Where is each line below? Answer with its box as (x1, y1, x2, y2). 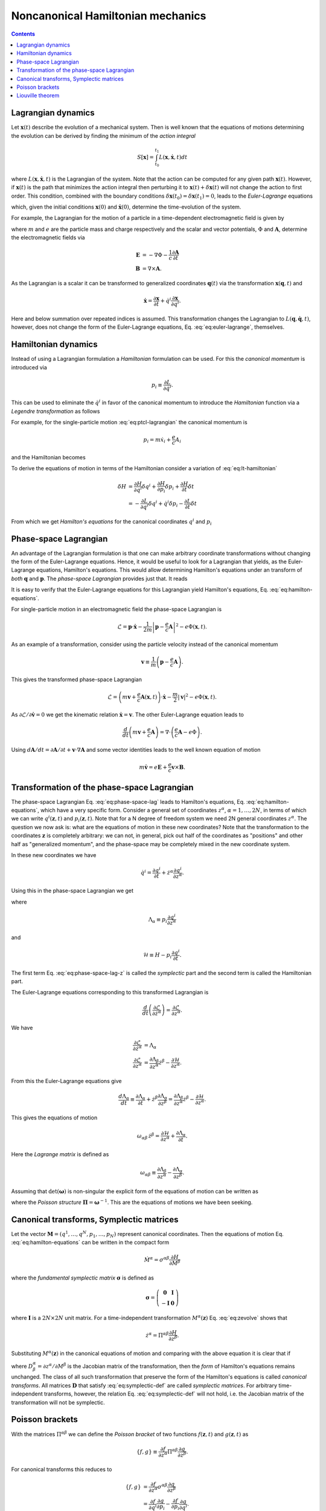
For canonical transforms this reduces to (11, 1466, 112, 1473)
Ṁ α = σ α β (144, 1255, 170, 1263)
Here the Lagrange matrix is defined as (11, 1151, 109, 1158)
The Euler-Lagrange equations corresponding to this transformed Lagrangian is (11, 989, 209, 996)
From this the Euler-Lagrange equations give (11, 1078, 122, 1085)
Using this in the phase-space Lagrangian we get (11, 887, 134, 895)
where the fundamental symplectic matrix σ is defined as (11, 1274, 154, 1281)
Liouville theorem (16, 92, 60, 99)
